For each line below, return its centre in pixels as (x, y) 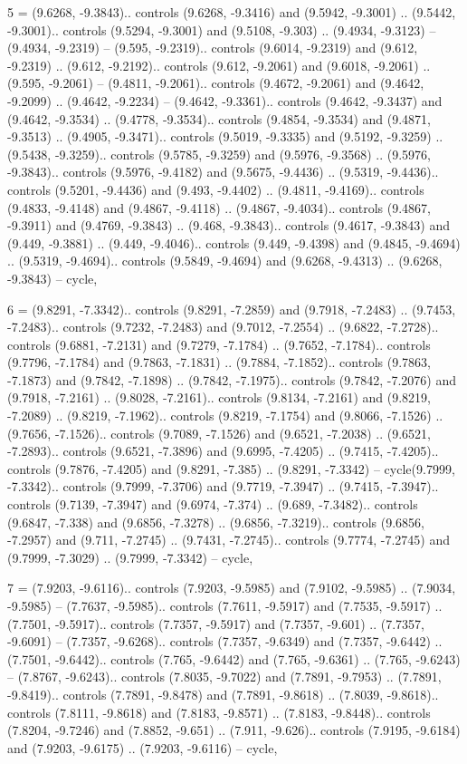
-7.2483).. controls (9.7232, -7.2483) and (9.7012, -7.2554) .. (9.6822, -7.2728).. (223, 327)
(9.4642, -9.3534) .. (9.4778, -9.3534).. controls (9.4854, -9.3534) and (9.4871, (219, 118)
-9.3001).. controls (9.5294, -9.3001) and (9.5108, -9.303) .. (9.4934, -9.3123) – (222, 29)
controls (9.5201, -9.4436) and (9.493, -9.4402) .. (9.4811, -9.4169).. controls (216, 189)
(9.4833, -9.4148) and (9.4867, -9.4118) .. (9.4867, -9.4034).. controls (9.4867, (219, 207)
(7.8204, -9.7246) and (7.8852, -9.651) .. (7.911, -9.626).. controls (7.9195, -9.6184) (234, 730)
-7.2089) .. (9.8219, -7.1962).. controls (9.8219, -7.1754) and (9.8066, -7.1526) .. (225, 416)
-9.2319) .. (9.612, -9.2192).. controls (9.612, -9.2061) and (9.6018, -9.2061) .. (219, 65)
